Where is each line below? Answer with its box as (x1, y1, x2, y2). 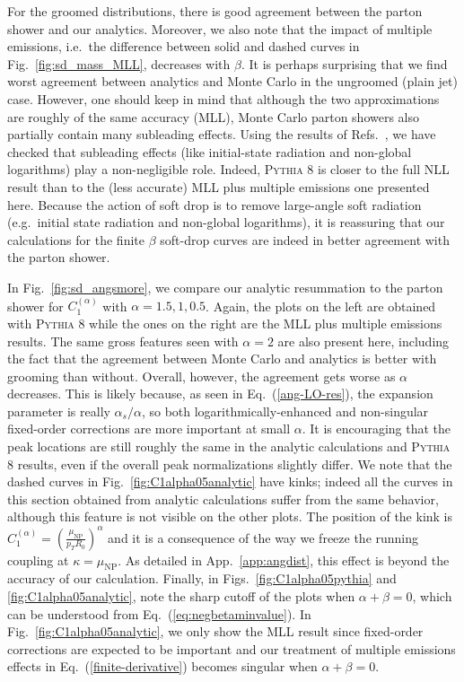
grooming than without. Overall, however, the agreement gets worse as (7, 366, 396, 385)
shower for (7, 296, 64, 315)
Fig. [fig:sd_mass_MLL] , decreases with (7, 54, 231, 73)
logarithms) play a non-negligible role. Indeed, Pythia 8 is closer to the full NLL (7, 160, 450, 179)
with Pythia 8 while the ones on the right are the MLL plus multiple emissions (7, 313, 442, 332)
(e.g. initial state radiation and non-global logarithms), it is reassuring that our (7, 213, 445, 232)
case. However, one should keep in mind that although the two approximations (7, 89, 440, 108)
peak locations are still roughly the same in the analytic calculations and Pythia (7, 437, 451, 456)
